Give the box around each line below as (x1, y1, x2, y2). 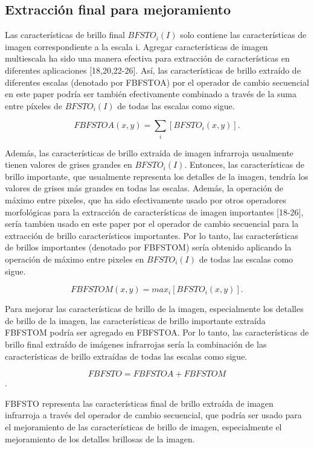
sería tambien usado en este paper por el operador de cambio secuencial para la (5, 217, 299, 230)
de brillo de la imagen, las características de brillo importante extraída (5, 314, 266, 326)
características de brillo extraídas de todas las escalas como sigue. (5, 349, 248, 362)
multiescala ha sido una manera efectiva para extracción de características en (5, 52, 290, 65)
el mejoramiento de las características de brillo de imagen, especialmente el (5, 420, 282, 433)
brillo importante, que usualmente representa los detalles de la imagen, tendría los (5, 170, 309, 182)
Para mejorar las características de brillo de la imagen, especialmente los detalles (5, 302, 304, 315)
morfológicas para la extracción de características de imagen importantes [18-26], (5, 205, 304, 218)
